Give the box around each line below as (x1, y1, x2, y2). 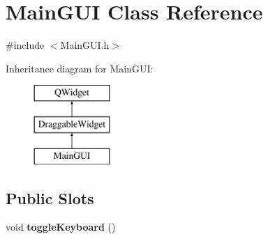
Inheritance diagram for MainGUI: (6, 61, 154, 75)
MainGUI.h (60, 38, 110, 52)
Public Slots (6, 187, 94, 208)
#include (6, 38, 45, 52)
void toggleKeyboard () (6, 219, 116, 234)
